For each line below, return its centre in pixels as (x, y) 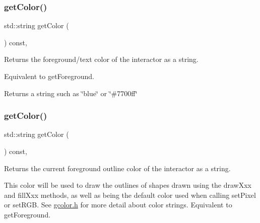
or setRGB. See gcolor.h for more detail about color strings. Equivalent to (118, 205)
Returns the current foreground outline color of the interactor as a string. (117, 168)
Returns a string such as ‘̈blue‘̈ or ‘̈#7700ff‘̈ (71, 93)
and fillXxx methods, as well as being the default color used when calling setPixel (130, 195)
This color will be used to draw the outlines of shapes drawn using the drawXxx (128, 185)
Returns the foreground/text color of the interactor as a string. (101, 59)
